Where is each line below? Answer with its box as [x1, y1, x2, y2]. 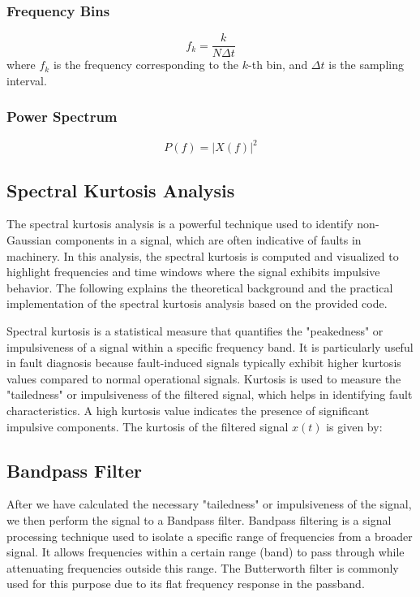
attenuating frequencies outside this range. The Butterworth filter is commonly [6, 559, 399, 576]
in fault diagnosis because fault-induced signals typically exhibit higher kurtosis [6, 354, 401, 371]
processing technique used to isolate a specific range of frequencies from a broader [6, 527, 413, 544]
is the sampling [328, 56, 404, 73]
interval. [6, 71, 47, 89]
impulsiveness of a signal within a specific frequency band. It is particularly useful [6, 338, 414, 355]
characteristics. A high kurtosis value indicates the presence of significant [6, 401, 370, 418]
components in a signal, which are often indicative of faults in [55, 231, 362, 248]
